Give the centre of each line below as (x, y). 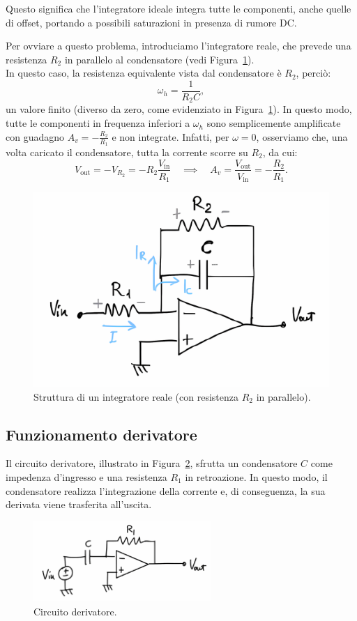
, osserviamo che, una (302, 136)
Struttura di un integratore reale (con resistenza (136, 396)
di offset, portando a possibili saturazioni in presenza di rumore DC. (151, 22)
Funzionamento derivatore (101, 434)
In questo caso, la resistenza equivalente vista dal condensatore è (144, 73)
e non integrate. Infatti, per (170, 136)
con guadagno (35, 136)
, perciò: (313, 73)
